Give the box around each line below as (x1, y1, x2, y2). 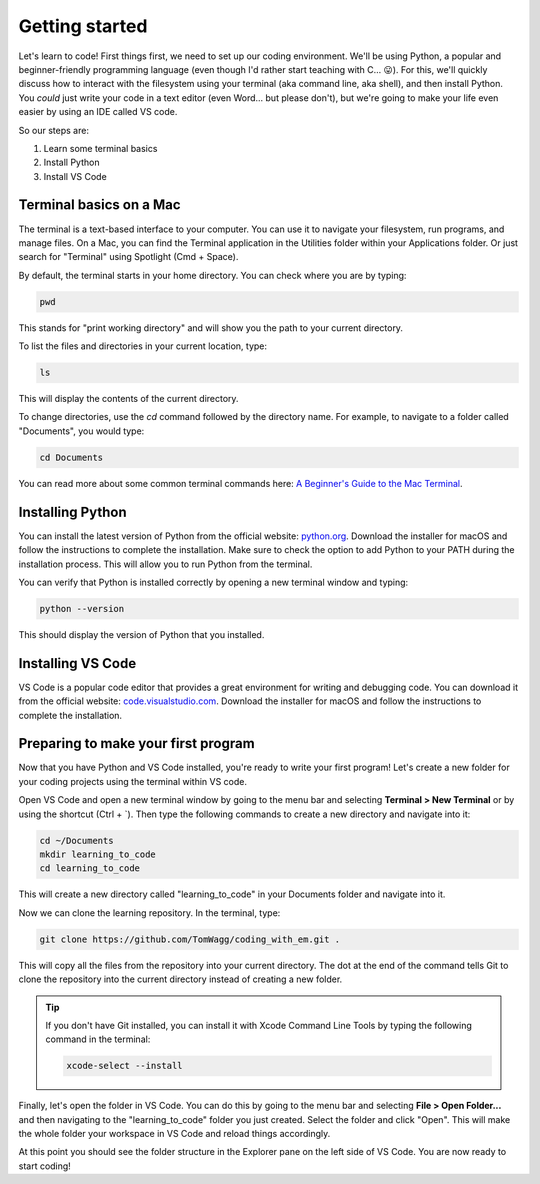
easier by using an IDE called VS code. (18, 106, 178, 118)
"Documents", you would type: (18, 425, 145, 437)
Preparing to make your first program (18, 735, 255, 752)
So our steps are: (18, 124, 90, 136)
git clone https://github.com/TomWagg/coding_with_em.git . (39, 933, 341, 945)
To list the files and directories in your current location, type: (18, 340, 268, 352)
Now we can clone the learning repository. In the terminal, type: (18, 906, 281, 919)
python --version (39, 603, 125, 614)
